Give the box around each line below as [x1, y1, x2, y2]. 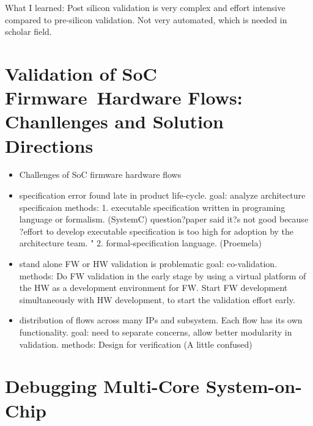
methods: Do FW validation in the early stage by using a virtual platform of [19, 269, 306, 282]
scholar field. [5, 25, 52, 38]
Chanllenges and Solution [5, 109, 224, 134]
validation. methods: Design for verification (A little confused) [19, 337, 252, 350]
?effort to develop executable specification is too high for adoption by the [19, 224, 294, 237]
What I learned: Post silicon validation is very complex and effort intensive [5, 1, 285, 13]
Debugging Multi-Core [5, 373, 200, 398]
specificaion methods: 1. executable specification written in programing [19, 200, 285, 213]
